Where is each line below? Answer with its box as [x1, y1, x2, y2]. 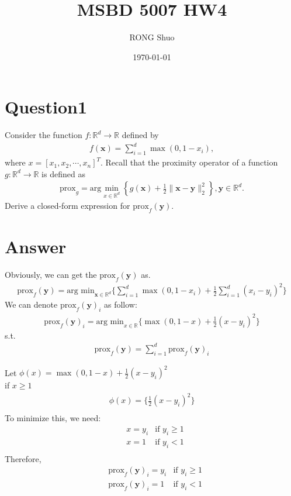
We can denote [5, 298, 58, 311]
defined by [122, 129, 159, 141]
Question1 [5, 95, 88, 119]
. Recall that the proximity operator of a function [101, 156, 278, 168]
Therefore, [5, 452, 41, 464]
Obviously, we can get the [5, 268, 97, 281]
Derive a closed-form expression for [5, 199, 130, 212]
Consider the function [5, 129, 82, 141]
